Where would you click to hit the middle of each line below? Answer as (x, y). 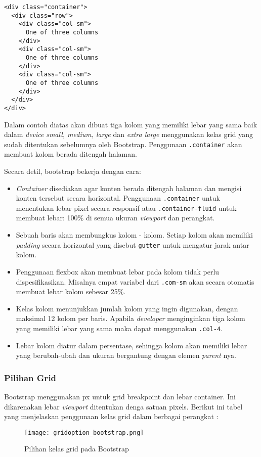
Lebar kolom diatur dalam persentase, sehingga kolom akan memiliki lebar (132, 345)
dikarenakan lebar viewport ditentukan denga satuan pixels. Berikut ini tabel (123, 406)
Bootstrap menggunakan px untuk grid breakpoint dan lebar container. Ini (120, 396)
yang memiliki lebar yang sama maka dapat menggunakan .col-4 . (119, 328)
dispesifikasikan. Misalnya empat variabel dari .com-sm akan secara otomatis (135, 281)
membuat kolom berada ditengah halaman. (71, 154)
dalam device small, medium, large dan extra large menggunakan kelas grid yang (129, 134)
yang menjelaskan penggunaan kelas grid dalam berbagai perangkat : (111, 416)
